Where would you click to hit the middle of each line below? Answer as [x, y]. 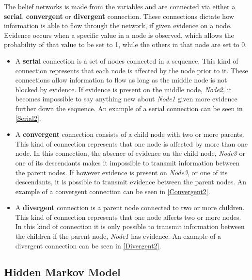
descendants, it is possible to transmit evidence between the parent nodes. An [131, 182]
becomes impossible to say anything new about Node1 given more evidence [126, 99]
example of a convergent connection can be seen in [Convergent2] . [113, 191]
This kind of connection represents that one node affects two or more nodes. [128, 217]
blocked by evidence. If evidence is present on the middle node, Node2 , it [123, 89]
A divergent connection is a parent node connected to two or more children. [130, 207]
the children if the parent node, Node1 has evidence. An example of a [118, 236]
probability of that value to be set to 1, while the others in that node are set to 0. [126, 44]
